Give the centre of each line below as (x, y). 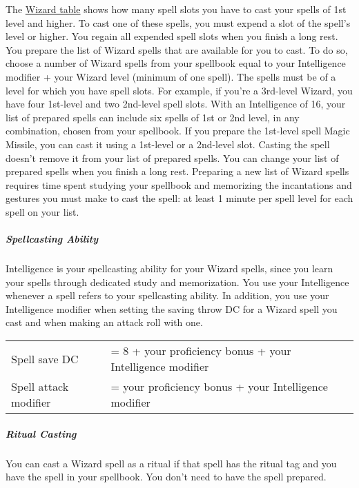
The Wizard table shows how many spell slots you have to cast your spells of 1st (176, 9)
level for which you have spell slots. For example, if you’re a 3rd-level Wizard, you (179, 90)
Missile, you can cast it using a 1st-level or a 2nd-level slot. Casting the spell (168, 144)
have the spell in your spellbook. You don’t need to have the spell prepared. (166, 477)
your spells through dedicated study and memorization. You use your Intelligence (177, 282)
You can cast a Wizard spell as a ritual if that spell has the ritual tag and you (171, 463)
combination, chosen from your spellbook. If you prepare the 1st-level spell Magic (178, 131)
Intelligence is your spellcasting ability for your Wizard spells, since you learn (169, 268)
